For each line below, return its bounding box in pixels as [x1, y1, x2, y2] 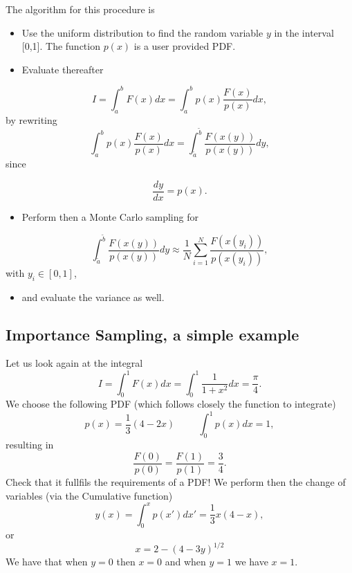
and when [165, 554, 206, 569]
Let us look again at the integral [6, 356, 143, 370]
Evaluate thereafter [21, 62, 104, 76]
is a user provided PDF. [133, 39, 236, 53]
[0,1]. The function [21, 39, 100, 53]
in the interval [274, 25, 334, 39]
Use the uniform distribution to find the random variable [21, 25, 263, 39]
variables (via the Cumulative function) [6, 488, 173, 502]
